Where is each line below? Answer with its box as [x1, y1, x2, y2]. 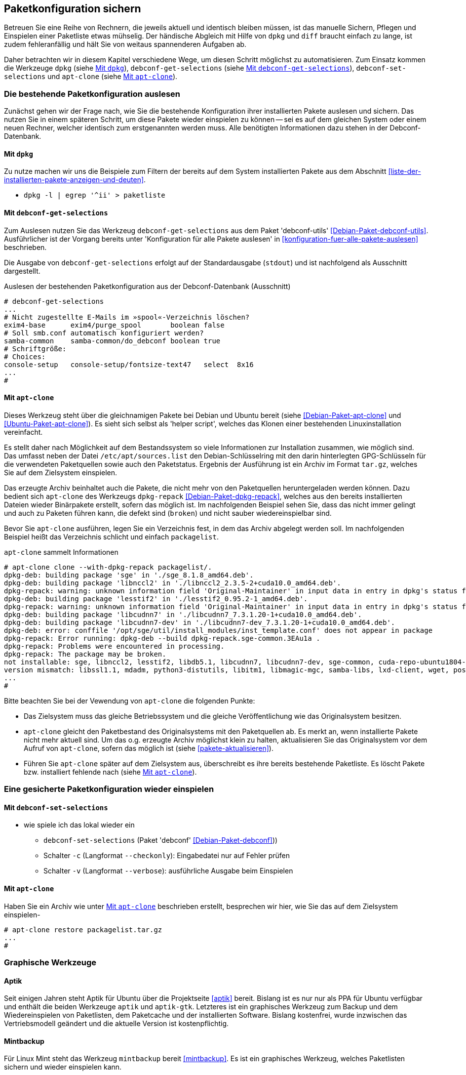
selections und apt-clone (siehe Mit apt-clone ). [4, 72, 178, 81]
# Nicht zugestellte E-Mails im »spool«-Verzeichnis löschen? [4, 313, 250, 321]
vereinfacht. [4, 427, 43, 436]
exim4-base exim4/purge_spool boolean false [4, 321, 225, 329]
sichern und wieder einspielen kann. [4, 1063, 122, 1072]
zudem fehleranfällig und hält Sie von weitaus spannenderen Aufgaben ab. [4, 40, 247, 49]
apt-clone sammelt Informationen [4, 547, 118, 556]
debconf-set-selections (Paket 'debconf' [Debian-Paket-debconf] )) [43, 836, 278, 845]
